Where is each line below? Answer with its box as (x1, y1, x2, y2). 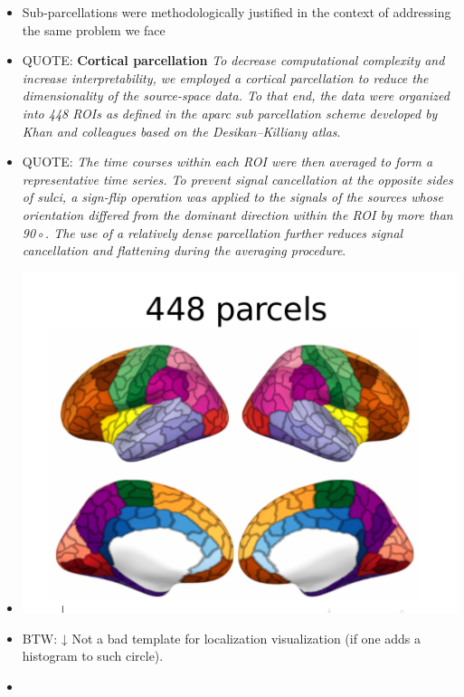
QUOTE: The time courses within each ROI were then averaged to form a (22, 152, 433, 171)
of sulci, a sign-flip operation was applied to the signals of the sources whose (22, 187, 443, 206)
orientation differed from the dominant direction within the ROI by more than (22, 205, 453, 224)
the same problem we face (22, 20, 166, 39)
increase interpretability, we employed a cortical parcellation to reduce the (22, 68, 429, 87)
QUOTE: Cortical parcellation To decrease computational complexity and (22, 51, 445, 70)
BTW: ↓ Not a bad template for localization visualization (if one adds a (22, 628, 421, 647)
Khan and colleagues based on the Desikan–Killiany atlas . (22, 121, 341, 140)
